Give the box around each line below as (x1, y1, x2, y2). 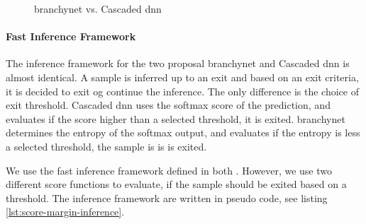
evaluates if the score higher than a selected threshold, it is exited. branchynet (6, 111, 345, 126)
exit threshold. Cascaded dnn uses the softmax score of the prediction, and (6, 98, 331, 112)
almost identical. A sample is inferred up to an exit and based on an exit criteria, (6, 69, 359, 84)
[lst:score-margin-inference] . (6, 204, 125, 219)
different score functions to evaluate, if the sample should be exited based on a (6, 177, 347, 191)
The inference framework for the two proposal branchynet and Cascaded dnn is (6, 56, 350, 71)
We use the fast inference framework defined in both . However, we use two (6, 163, 333, 177)
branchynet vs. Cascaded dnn (34, 1, 162, 16)
